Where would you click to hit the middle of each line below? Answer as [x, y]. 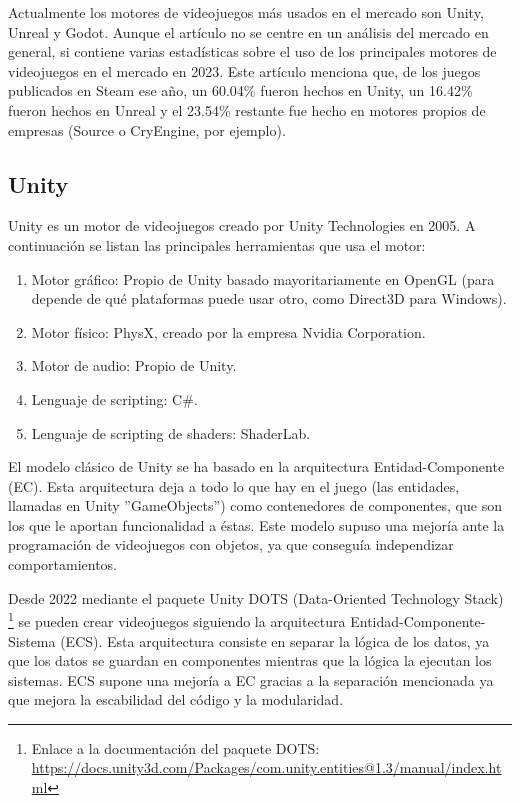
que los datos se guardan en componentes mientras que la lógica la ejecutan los [250, 660]
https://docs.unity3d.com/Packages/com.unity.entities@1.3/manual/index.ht [266, 767]
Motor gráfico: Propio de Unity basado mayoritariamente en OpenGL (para [263, 278]
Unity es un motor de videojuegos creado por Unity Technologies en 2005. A [242, 225]
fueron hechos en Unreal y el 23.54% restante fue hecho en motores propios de [247, 109]
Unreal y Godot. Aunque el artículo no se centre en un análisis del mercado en [248, 31]
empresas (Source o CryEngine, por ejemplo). [147, 129]
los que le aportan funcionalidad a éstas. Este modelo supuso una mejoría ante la [256, 524]
